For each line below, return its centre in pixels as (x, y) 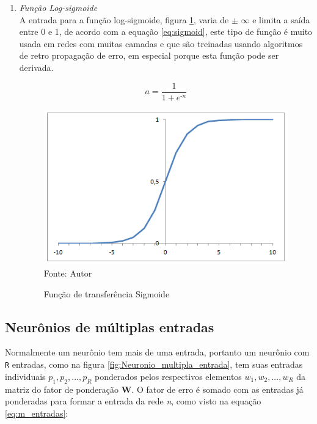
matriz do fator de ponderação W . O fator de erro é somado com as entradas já (154, 389)
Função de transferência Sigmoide (107, 293)
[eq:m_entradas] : (37, 413)
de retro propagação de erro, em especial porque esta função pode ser (149, 55)
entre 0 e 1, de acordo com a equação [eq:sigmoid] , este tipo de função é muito (166, 32)
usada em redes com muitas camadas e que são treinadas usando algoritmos (161, 43)
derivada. (36, 67)
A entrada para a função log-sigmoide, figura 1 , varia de (124, 19)
